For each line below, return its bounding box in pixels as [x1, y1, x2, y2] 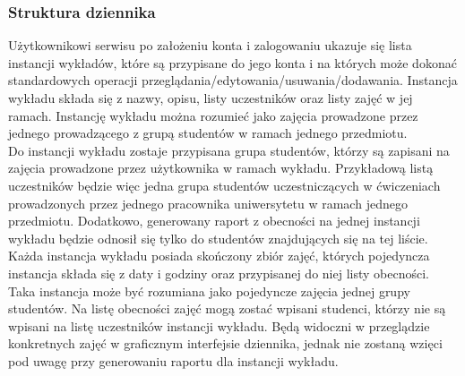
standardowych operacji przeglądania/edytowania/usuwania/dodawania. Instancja [8, 71, 458, 90]
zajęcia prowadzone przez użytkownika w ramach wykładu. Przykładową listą [8, 158, 434, 177]
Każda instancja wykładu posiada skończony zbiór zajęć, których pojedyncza [8, 246, 430, 265]
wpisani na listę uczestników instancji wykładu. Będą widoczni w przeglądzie [8, 316, 430, 335]
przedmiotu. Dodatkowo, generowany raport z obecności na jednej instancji [8, 211, 420, 230]
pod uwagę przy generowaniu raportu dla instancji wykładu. [8, 351, 339, 370]
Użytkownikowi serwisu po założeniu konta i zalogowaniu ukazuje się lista [8, 36, 412, 55]
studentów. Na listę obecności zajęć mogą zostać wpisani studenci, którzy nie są [8, 299, 446, 318]
